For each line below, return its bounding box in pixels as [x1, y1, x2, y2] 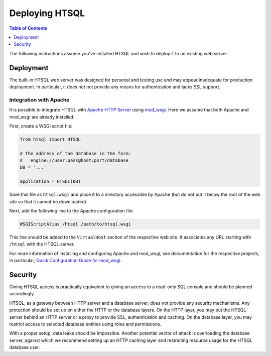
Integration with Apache [9, 96, 70, 103]
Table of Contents [9, 25, 48, 31]
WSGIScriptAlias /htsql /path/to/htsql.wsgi [20, 221, 131, 227]
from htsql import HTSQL [20, 136, 81, 142]
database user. [9, 344, 40, 350]
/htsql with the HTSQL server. [9, 241, 75, 247]
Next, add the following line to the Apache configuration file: [9, 208, 134, 214]
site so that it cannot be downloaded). [9, 198, 88, 204]
